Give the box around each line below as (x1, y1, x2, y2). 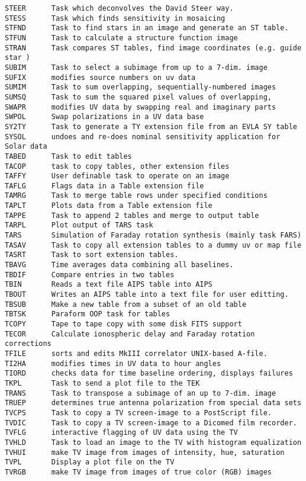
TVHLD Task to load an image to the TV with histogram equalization (5, 438, 302, 447)
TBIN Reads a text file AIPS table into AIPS (5, 280, 212, 289)
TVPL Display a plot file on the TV (5, 458, 175, 467)
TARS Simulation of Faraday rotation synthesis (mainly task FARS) (5, 231, 302, 240)
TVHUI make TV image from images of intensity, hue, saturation (5, 448, 285, 457)
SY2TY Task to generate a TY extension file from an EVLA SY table (5, 122, 297, 131)
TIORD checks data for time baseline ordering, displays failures (5, 369, 293, 378)
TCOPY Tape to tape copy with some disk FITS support (5, 320, 242, 328)
